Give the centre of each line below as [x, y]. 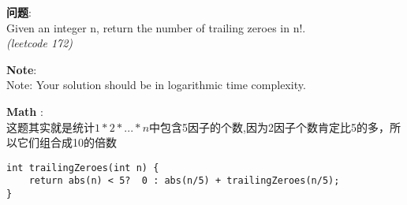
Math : [25, 111]
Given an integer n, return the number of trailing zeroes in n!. [156, 27]
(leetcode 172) [40, 43]
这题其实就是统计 [50, 127]
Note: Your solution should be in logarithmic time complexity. [156, 85]
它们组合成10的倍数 [67, 142]
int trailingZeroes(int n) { [83, 168]
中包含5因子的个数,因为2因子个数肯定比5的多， [269, 127]
